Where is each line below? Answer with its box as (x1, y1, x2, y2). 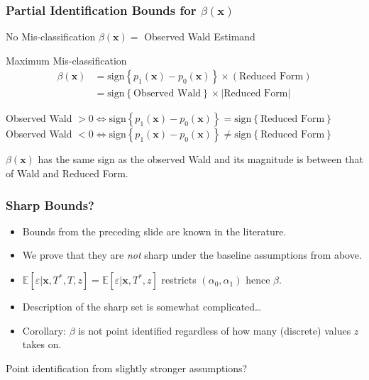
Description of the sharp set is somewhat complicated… (22, 299, 262, 314)
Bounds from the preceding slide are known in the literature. (22, 223, 287, 238)
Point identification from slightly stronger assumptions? (6, 360, 248, 375)
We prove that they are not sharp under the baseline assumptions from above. (22, 247, 362, 262)
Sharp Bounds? (6, 196, 94, 213)
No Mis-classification (6, 29, 96, 44)
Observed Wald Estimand (144, 29, 255, 44)
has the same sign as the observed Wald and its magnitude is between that (38, 152, 363, 167)
